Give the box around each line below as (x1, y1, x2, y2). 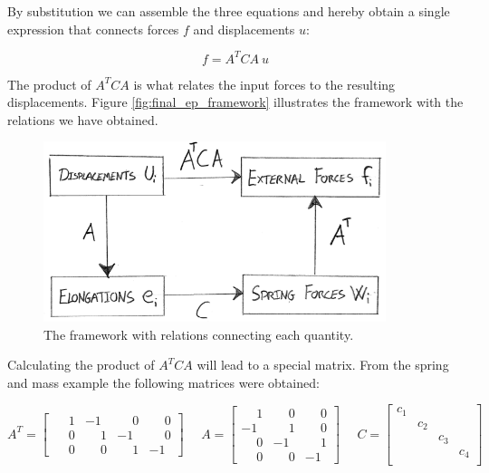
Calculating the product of (7, 355, 155, 374)
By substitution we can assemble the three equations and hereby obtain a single (7, 2, 450, 20)
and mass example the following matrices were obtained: (7, 372, 320, 391)
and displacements (193, 19, 295, 38)
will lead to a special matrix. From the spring (197, 355, 449, 374)
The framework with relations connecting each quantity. (43, 324, 354, 343)
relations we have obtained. (7, 110, 158, 129)
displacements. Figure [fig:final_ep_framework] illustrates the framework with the (7, 92, 464, 111)
